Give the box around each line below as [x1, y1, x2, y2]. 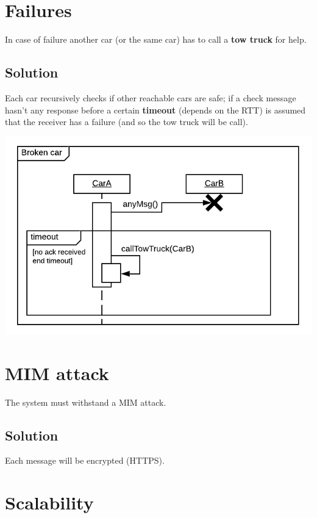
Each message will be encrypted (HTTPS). [5, 454, 165, 467]
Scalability [5, 490, 94, 515]
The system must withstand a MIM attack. [5, 395, 166, 408]
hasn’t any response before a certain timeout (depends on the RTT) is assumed [5, 103, 306, 116]
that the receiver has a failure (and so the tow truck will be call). [5, 115, 248, 128]
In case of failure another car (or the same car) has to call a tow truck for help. [5, 33, 307, 46]
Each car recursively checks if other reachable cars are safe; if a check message [5, 91, 296, 104]
